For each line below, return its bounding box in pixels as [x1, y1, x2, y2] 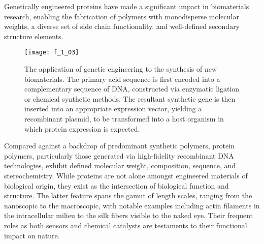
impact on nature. [4, 230, 60, 240]
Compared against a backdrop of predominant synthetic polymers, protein [4, 140, 235, 151]
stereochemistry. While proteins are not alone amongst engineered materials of [4, 170, 248, 180]
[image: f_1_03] [24, 49, 79, 56]
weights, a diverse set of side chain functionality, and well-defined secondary [4, 21, 240, 32]
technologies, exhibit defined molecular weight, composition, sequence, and [4, 160, 236, 171]
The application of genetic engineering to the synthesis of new [24, 64, 217, 74]
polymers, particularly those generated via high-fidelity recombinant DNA [4, 150, 234, 161]
